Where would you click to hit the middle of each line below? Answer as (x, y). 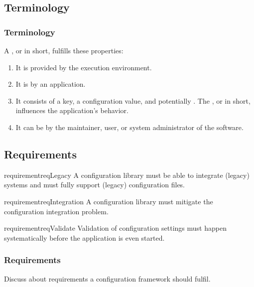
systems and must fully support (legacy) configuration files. (95, 185)
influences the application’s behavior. (72, 110)
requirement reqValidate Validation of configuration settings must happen (115, 228)
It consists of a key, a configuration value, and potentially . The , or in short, (133, 100)
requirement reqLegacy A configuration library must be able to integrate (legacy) (127, 175)
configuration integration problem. (56, 211)
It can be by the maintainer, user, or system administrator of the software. (129, 127)
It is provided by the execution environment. (84, 67)
